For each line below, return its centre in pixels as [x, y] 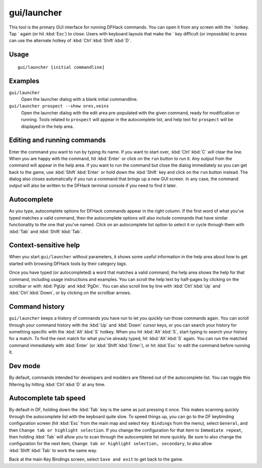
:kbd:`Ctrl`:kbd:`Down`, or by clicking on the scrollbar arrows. [70, 293]
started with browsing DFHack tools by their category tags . [68, 264]
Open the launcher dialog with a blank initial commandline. [80, 99]
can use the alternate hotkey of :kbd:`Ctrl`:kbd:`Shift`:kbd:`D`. [70, 41]
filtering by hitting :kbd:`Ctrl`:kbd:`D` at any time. [57, 384]
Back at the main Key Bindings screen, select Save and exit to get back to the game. [96, 459]
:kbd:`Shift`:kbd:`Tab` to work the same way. [53, 450]
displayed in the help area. [48, 126]
